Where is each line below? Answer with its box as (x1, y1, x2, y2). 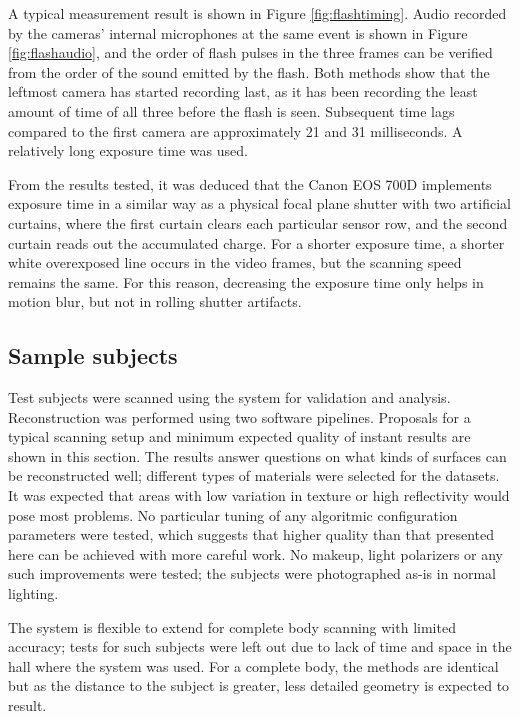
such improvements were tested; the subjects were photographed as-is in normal (8, 563, 496, 584)
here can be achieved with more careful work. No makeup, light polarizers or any (8, 543, 503, 564)
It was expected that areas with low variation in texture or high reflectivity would (8, 485, 510, 506)
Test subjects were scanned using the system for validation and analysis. (8, 387, 451, 408)
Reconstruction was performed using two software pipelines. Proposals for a (8, 406, 471, 427)
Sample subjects (8, 340, 178, 371)
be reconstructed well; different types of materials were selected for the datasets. (8, 465, 500, 486)
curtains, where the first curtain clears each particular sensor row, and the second (8, 212, 508, 233)
